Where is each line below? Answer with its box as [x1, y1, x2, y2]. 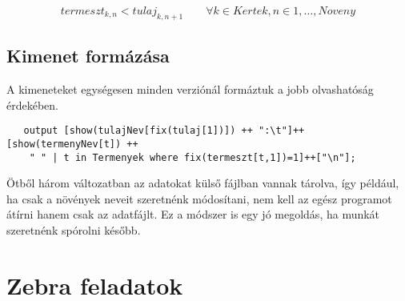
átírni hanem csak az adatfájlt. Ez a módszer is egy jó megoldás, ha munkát [6, 206, 380, 223]
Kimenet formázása [6, 43, 170, 68]
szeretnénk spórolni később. [6, 221, 141, 238]
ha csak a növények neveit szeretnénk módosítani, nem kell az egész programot [6, 190, 392, 207]
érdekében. [6, 96, 58, 113]
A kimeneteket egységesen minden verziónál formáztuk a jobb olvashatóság [6, 81, 374, 97]
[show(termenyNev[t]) [6, 138, 122, 150]
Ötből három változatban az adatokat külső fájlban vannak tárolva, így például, [6, 175, 399, 191]
